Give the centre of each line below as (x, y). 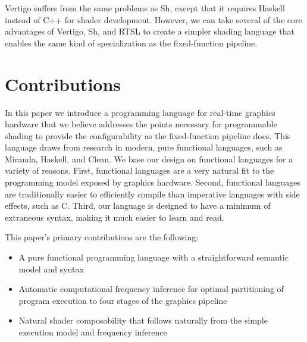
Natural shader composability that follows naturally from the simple (143, 320)
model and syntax (51, 269)
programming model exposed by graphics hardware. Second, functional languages (153, 182)
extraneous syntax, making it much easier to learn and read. (115, 217)
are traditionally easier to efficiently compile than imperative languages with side (152, 194)
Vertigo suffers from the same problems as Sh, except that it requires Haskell (145, 8)
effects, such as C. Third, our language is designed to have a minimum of (138, 205)
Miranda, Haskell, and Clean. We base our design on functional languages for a (149, 159)
